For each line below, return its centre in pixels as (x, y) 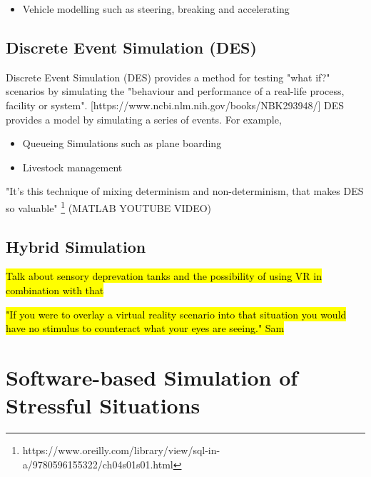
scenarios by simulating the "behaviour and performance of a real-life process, (175, 91)
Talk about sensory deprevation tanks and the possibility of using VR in (164, 276)
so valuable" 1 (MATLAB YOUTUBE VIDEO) (109, 206)
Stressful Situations (103, 405)
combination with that (55, 290)
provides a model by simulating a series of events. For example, (144, 119)
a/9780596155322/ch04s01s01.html (98, 464)
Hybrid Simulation (76, 246)
